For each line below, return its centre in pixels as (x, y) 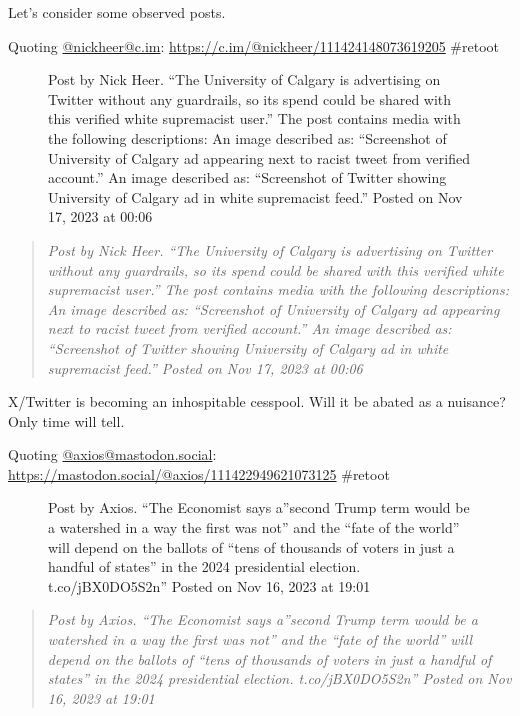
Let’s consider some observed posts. (117, 12)
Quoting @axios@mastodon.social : (112, 454)
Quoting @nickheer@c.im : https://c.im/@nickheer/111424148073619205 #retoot (254, 45)
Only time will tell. (66, 420)
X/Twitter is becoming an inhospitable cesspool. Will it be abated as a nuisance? (257, 401)
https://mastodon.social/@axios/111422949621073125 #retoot (199, 473)
